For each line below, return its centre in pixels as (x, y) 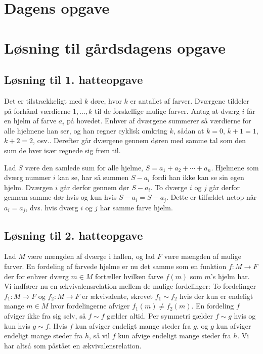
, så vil (99, 336)
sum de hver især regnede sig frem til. (62, 150)
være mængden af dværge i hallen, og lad (91, 256)
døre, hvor (106, 100)
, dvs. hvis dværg (52, 207)
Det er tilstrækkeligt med (43, 100)
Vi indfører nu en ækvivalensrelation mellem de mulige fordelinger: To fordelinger (130, 286)
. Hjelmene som (235, 167)
